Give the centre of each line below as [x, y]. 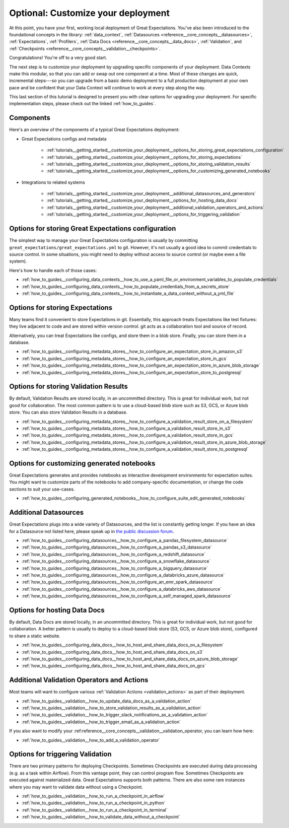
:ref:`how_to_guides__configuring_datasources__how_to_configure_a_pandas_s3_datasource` [117, 547]
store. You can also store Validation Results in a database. [68, 413]
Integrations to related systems [53, 182]
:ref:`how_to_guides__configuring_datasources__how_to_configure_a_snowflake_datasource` [116, 561]
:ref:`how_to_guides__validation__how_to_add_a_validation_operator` [91, 740]
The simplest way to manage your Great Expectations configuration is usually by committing [104, 240]
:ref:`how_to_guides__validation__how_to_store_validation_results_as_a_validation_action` [112, 708]
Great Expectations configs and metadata [64, 138]
